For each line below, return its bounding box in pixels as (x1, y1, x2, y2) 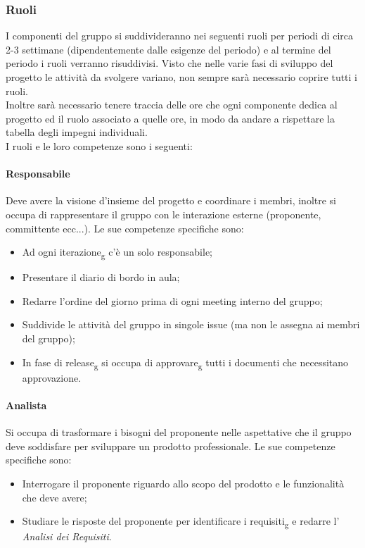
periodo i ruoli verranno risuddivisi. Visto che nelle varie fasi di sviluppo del (6, 56, 333, 70)
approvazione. (22, 370, 82, 385)
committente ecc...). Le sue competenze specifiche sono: (6, 220, 244, 235)
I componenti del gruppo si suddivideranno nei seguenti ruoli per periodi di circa (6, 28, 354, 43)
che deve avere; (22, 490, 87, 504)
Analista (6, 397, 47, 412)
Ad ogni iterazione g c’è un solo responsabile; (22, 244, 213, 261)
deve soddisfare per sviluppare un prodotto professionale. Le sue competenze (6, 438, 335, 453)
